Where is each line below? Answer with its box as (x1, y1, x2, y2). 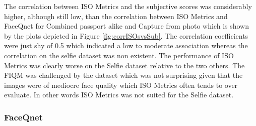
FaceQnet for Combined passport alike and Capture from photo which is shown (4, 21, 249, 31)
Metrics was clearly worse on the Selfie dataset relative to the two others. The (4, 60, 245, 70)
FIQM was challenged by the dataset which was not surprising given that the (4, 70, 243, 80)
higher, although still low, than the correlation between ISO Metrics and (4, 11, 228, 21)
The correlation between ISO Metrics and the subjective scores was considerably (4, 1, 252, 11)
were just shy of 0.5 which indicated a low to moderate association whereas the (4, 40, 248, 51)
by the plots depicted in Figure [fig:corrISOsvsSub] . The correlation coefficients (4, 30, 248, 41)
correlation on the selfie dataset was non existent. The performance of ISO (4, 50, 234, 60)
